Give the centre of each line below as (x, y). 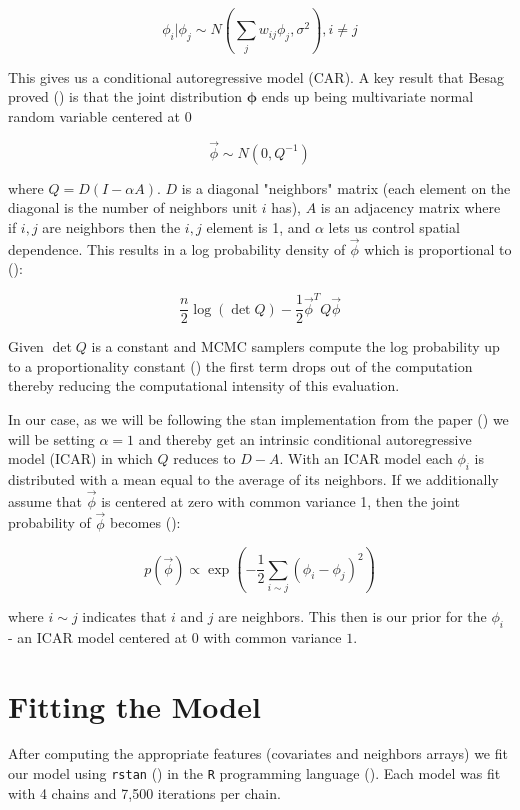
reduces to (204, 458)
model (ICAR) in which (80, 458)
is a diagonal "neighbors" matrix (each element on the (346, 187)
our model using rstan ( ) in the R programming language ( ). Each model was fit (254, 773)
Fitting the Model (134, 705)
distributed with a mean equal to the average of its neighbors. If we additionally (253, 478)
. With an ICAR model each (366, 458)
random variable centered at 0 (100, 115)
